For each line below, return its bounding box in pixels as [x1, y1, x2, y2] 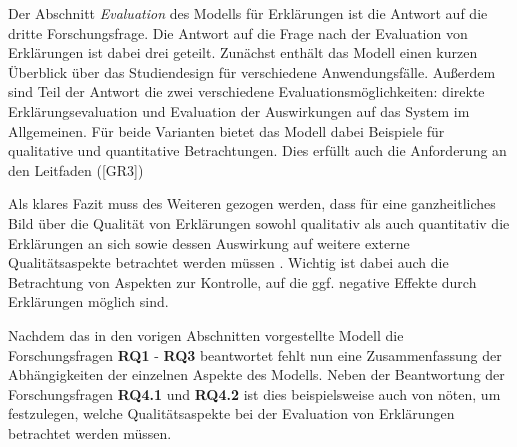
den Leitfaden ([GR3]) [8, 159, 144, 180]
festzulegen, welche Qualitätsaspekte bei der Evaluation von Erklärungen [8, 403, 455, 424]
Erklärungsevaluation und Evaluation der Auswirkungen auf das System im [8, 100, 470, 121]
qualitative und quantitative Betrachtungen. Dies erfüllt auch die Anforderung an [8, 140, 507, 161]
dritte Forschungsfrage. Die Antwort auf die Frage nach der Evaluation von [8, 22, 468, 43]
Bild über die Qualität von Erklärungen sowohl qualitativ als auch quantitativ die [8, 212, 510, 233]
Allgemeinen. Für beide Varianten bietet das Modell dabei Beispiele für [8, 120, 445, 141]
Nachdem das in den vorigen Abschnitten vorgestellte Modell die [8, 324, 404, 345]
